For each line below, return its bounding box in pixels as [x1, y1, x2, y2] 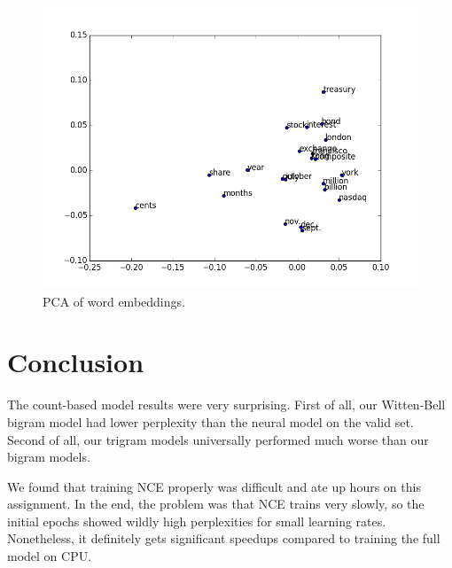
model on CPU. [7, 547, 92, 565]
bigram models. [7, 447, 90, 466]
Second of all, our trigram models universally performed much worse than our [7, 430, 429, 448]
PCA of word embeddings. [43, 292, 185, 310]
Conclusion [7, 344, 144, 380]
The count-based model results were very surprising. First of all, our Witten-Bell [7, 395, 446, 414]
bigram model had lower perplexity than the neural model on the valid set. [7, 412, 414, 431]
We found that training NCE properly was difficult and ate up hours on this [7, 477, 421, 495]
